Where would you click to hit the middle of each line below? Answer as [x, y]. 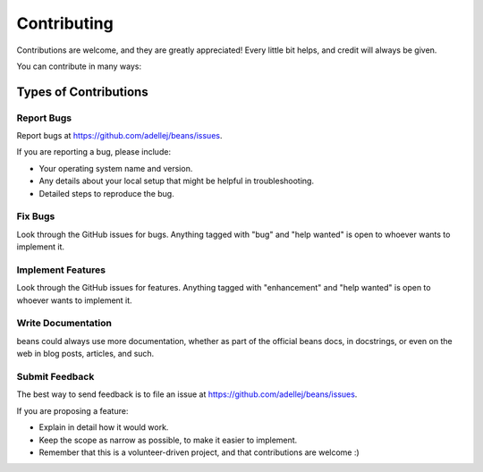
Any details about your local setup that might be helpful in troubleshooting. [177, 181]
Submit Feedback [55, 377]
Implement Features [61, 270]
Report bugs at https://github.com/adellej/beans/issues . [119, 136]
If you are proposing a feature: [72, 410]
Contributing [65, 23]
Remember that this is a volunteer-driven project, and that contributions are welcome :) [199, 452]
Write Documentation [64, 324]
